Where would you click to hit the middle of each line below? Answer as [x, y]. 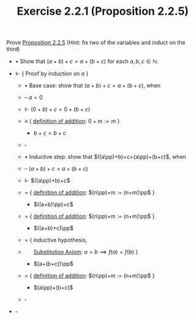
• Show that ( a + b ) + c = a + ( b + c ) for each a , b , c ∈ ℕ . [87, 61]
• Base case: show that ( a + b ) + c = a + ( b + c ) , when [92, 86]
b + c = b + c [50, 133]
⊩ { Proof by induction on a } [52, 74]
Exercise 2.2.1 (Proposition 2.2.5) [103, 11]
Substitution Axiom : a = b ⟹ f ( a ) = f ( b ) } [86, 252]
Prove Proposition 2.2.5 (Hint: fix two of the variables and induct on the [96, 43]
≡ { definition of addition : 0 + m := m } [72, 121]
